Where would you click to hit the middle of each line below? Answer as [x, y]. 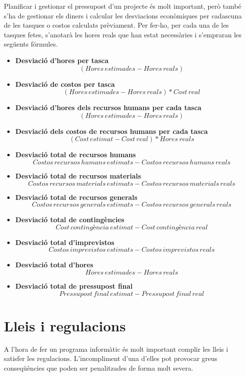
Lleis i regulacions [65, 325]
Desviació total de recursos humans [76, 155]
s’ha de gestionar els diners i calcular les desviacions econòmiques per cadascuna [123, 15]
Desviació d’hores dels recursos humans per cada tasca [108, 107]
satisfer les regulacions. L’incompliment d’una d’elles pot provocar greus [111, 358]
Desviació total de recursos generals [76, 197]
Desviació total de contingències [70, 220]
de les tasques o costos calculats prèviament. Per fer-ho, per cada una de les [116, 25]
